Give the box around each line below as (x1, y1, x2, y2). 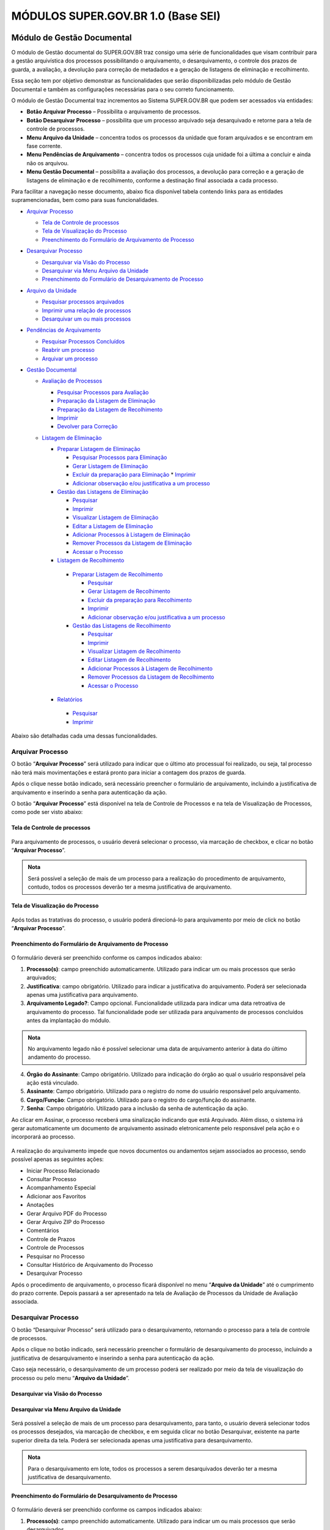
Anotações (26, 1201, 54, 1209)
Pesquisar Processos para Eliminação (72, 453, 167, 461)
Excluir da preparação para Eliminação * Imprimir (72, 471, 196, 479)
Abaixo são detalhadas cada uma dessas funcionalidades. (11, 732, 158, 740)
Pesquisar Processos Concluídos (42, 337, 125, 345)
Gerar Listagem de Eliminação (72, 462, 148, 469)
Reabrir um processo (42, 346, 95, 354)
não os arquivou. (26, 159, 69, 166)
